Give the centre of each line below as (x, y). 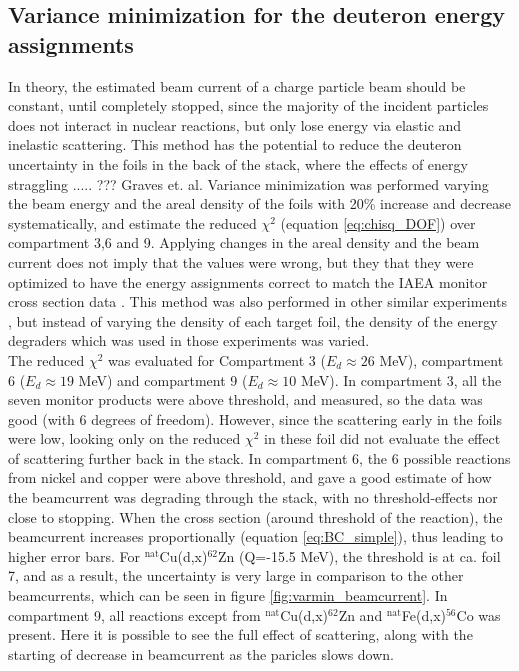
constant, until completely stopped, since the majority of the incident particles (248, 105)
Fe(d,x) (423, 614)
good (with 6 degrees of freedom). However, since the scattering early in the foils (255, 418)
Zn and (360, 614)
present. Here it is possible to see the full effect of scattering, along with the (240, 634)
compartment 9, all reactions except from (134, 614)
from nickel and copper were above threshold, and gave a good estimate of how (250, 477)
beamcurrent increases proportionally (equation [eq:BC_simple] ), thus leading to (256, 536)
